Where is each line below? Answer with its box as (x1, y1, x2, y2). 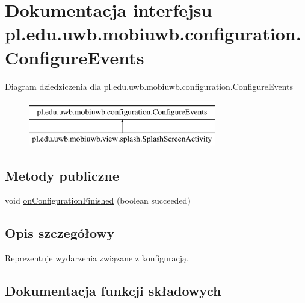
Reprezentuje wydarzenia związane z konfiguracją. (5, 252, 189, 264)
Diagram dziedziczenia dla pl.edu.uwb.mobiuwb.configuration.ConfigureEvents (5, 80, 293, 92)
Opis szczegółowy (5, 223, 115, 242)
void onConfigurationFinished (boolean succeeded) (5, 194, 191, 207)
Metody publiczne (5, 166, 119, 184)
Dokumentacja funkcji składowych (5, 281, 221, 300)
